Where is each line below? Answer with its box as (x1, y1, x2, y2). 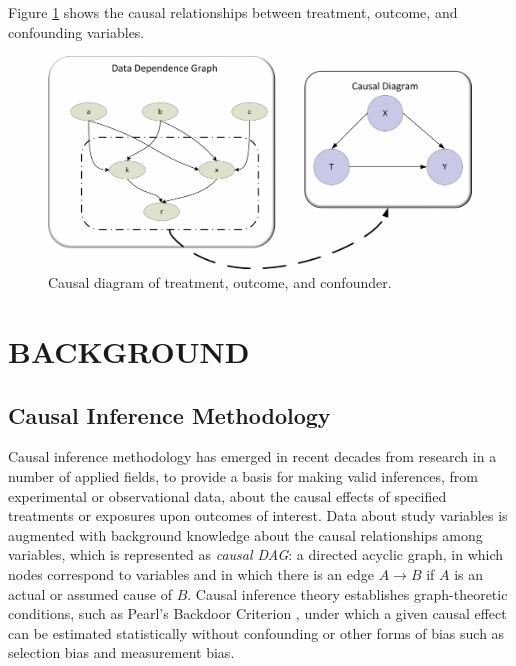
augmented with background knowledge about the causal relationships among (8, 524, 483, 545)
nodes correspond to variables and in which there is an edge (8, 563, 375, 584)
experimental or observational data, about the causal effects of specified (8, 485, 447, 506)
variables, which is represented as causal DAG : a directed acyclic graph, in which (8, 544, 504, 565)
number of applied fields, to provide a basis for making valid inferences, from (8, 465, 478, 486)
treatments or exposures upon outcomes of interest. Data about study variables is (8, 505, 508, 526)
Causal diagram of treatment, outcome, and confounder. (48, 272, 392, 293)
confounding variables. (8, 21, 145, 42)
